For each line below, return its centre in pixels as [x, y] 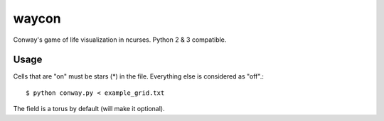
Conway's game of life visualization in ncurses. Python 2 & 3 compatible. [120, 40]
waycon [37, 18]
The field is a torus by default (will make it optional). [89, 109]
